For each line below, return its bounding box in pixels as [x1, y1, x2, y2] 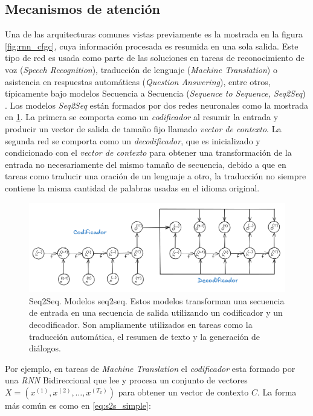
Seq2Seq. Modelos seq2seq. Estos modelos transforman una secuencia [29, 294, 285, 307]
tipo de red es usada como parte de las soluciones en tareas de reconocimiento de [5, 51, 305, 64]
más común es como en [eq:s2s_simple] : [5, 398, 151, 411]
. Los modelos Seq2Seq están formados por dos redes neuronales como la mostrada [5, 98, 309, 111]
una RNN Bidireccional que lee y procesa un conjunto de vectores [5, 374, 248, 386]
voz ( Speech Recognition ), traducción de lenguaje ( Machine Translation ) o [5, 63, 277, 75]
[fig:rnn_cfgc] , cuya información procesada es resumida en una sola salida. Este [5, 39, 298, 52]
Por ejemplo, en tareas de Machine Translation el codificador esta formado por [5, 362, 295, 374]
